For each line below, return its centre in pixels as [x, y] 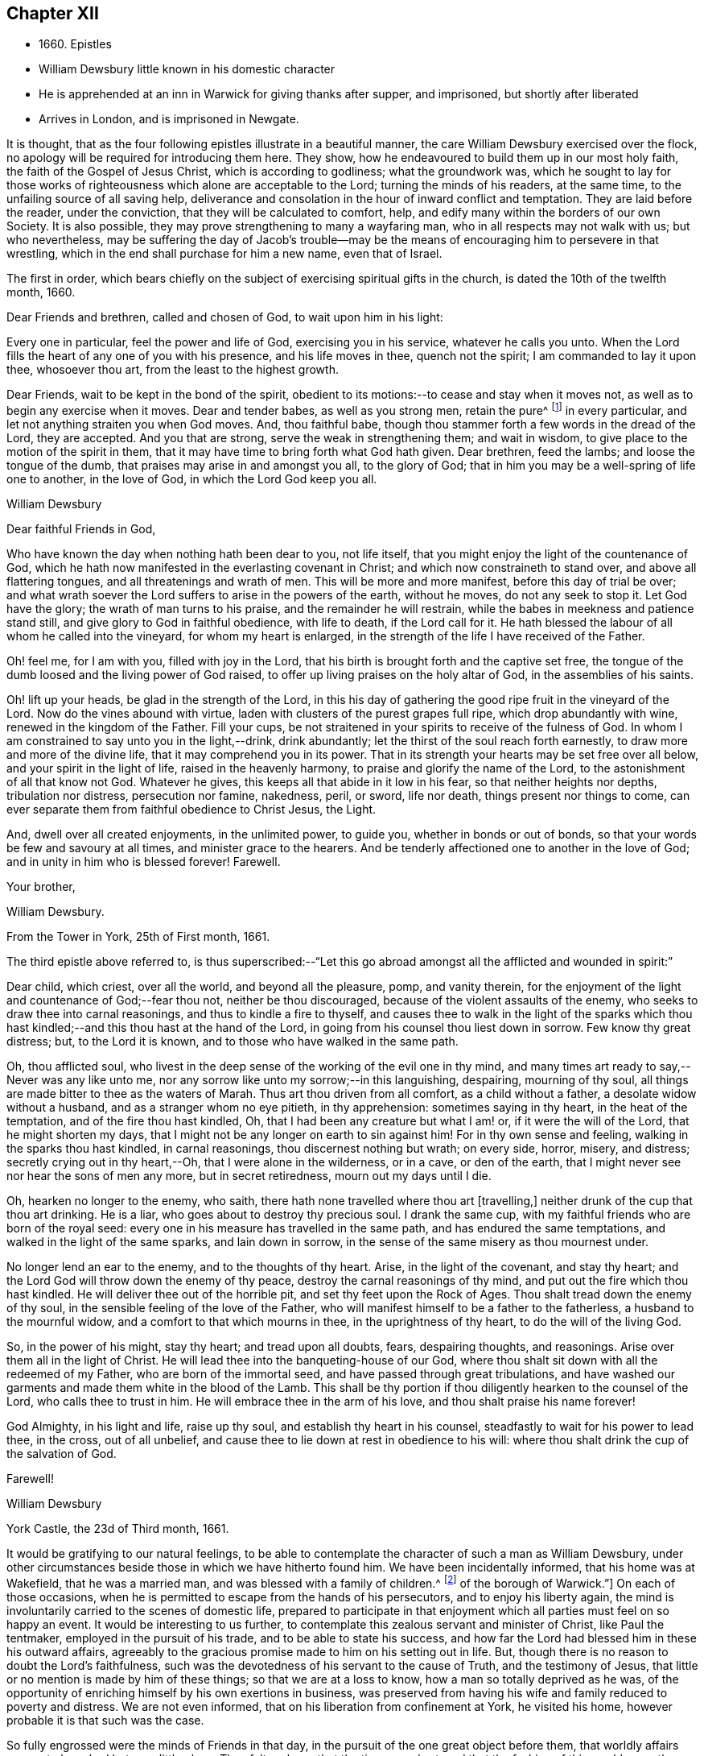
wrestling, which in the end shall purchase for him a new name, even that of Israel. [224, 254]
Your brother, [41, 887]
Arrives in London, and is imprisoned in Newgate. [169, 119]
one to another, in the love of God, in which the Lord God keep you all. [192, 479]
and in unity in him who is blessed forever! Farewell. [144, 862]
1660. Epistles [75, 44]
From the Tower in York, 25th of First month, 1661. [138, 937]
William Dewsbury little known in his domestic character [187, 69]
